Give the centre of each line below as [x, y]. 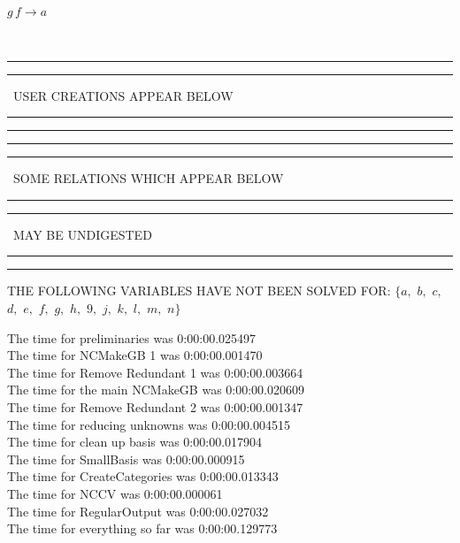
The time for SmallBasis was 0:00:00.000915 [126, 459]
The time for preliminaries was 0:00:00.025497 [132, 337]
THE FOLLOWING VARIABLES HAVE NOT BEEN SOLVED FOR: [199, 291]
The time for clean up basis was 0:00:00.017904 [135, 442]
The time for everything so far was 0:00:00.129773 [142, 528]
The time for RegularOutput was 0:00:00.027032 [138, 511]
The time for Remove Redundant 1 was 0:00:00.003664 [155, 372]
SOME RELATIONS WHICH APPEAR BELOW [148, 178]
